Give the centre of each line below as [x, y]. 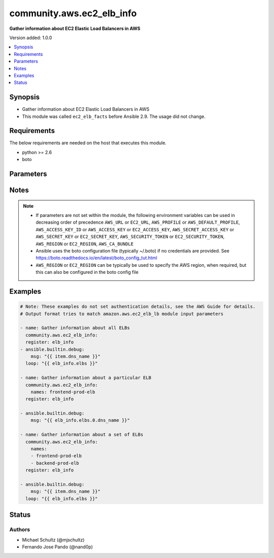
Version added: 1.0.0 [31, 38]
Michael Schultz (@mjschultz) [53, 540]
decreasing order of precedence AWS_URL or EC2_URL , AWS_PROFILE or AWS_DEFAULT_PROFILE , [138, 222]
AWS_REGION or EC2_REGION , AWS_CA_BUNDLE [85, 243]
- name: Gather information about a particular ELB [86, 378]
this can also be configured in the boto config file [87, 272]
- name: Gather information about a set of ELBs [82, 435]
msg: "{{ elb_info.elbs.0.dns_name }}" [80, 420]
